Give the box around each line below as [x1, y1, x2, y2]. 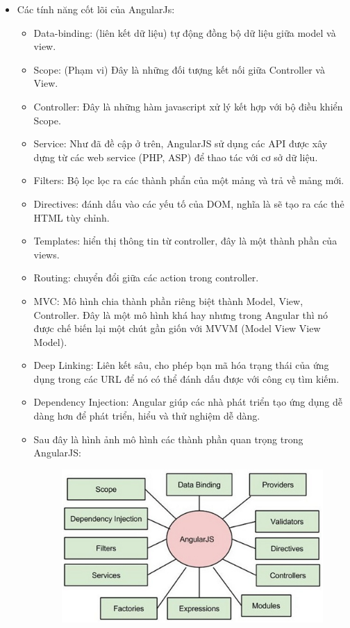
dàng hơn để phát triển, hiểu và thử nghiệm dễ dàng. [33, 408, 260, 423]
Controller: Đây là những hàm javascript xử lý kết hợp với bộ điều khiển [33, 99, 343, 113]
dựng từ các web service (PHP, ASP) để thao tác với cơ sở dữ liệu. [33, 149, 318, 164]
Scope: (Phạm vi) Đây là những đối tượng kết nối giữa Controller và [33, 62, 325, 76]
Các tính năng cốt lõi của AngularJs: [17, 2, 175, 16]
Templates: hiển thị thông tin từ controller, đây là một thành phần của [33, 233, 337, 248]
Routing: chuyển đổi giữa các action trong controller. [33, 270, 259, 285]
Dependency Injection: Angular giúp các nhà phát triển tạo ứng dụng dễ [33, 395, 343, 409]
